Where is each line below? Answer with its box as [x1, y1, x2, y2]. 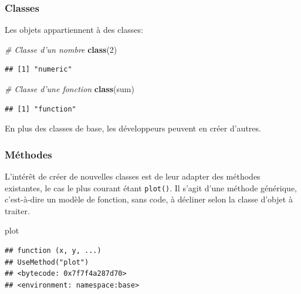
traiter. [5, 204, 30, 217]
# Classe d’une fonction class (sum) [5, 83, 134, 94]
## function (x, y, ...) [5, 246, 102, 255]
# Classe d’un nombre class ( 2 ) [5, 43, 117, 55]
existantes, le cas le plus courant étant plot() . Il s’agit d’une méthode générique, [5, 181, 297, 194]
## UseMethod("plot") [5, 258, 89, 266]
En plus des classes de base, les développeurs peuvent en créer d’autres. [5, 122, 261, 134]
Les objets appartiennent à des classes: [5, 23, 143, 36]
